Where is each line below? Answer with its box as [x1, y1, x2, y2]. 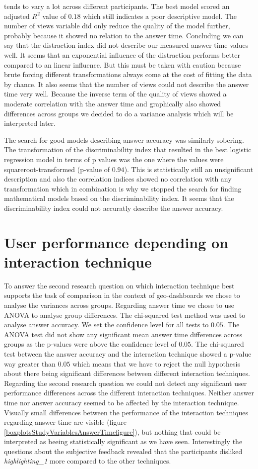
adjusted [4, 10, 30, 21]
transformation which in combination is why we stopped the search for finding [4, 183, 242, 193]
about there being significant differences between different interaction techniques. [4, 368, 250, 378]
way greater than [4, 358, 56, 369]
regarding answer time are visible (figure [4, 417, 127, 427]
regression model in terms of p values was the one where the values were [4, 154, 224, 164]
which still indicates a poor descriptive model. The [83, 10, 237, 21]
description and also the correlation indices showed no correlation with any [4, 174, 232, 184]
